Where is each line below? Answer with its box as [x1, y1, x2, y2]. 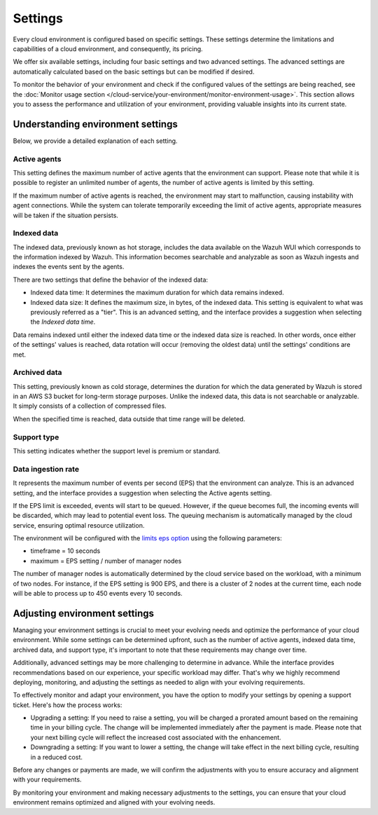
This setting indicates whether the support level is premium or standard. [13, 447, 220, 455]
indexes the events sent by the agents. [13, 263, 125, 271]
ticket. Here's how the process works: [13, 701, 122, 709]
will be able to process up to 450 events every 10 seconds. [13, 589, 183, 598]
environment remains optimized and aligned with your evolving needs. [13, 798, 216, 807]
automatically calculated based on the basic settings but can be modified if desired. [13, 67, 255, 76]
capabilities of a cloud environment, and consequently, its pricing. [13, 44, 203, 53]
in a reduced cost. [30, 753, 83, 761]
